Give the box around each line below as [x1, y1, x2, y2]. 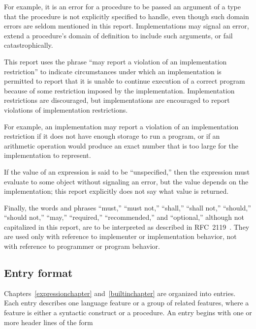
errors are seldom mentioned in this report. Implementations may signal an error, [4, 21, 249, 31]
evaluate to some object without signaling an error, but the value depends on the [4, 176, 249, 186]
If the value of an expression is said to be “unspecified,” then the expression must [4, 166, 250, 177]
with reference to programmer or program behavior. [4, 241, 160, 251]
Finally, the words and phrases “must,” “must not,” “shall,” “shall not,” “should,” [4, 202, 251, 212]
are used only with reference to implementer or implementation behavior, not [4, 231, 237, 241]
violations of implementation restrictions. [4, 104, 128, 115]
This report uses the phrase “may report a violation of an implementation [4, 56, 227, 66]
